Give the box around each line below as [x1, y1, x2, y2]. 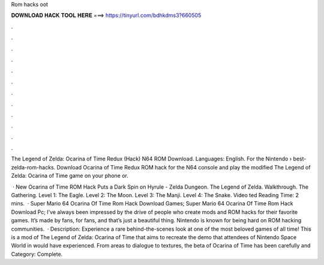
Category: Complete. [11, 250, 63, 258]
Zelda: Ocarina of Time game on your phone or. [11, 172, 128, 180]
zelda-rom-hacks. [11, 163, 56, 171]
